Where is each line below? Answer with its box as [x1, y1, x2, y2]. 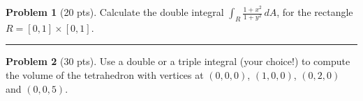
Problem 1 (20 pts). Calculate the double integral [6, 5, 224, 19]
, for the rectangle [276, 5, 353, 19]
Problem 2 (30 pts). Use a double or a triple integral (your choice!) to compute [6, 54, 350, 68]
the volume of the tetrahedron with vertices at [6, 67, 204, 82]
